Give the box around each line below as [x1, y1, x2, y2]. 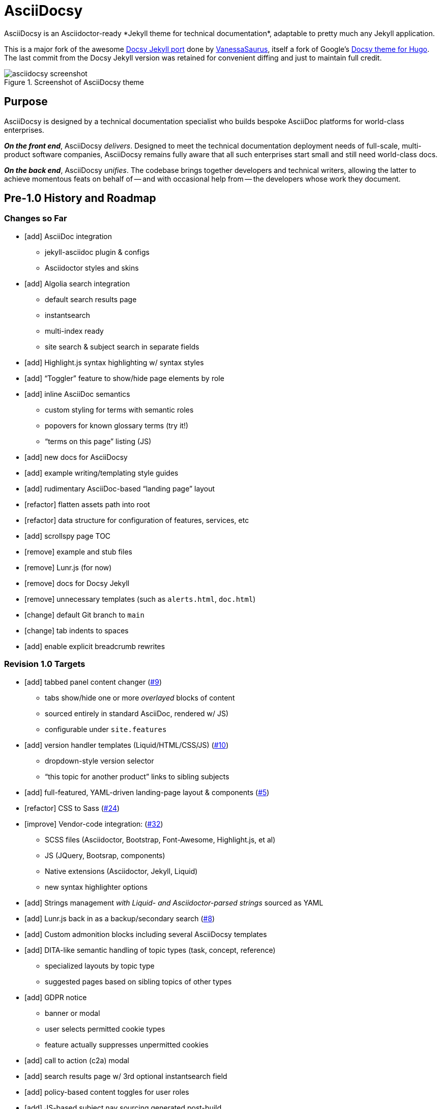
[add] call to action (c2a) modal [24, 1056, 129, 1065]
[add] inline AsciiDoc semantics [24, 389, 130, 398]
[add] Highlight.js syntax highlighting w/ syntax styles [24, 358, 204, 367]
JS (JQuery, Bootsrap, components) [45, 851, 165, 860]
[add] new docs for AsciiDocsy [24, 452, 128, 461]
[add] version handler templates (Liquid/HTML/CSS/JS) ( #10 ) [24, 740, 229, 749]
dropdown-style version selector [45, 756, 154, 765]
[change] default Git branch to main [24, 610, 144, 619]
